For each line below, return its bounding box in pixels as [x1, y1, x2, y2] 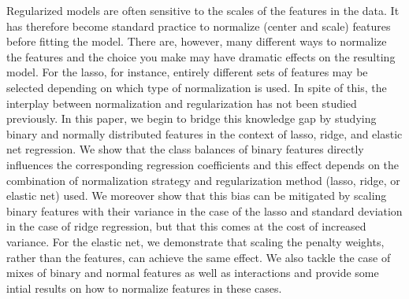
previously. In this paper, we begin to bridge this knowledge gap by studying [6, 110, 377, 127]
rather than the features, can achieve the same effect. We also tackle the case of [6, 249, 391, 265]
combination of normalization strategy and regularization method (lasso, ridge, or [6, 172, 400, 188]
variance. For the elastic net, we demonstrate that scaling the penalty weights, [6, 233, 385, 249]
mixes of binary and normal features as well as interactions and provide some [6, 264, 379, 281]
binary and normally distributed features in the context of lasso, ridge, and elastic [6, 125, 403, 142]
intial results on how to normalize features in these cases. [6, 279, 282, 296]
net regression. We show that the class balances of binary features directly [6, 141, 364, 157]
